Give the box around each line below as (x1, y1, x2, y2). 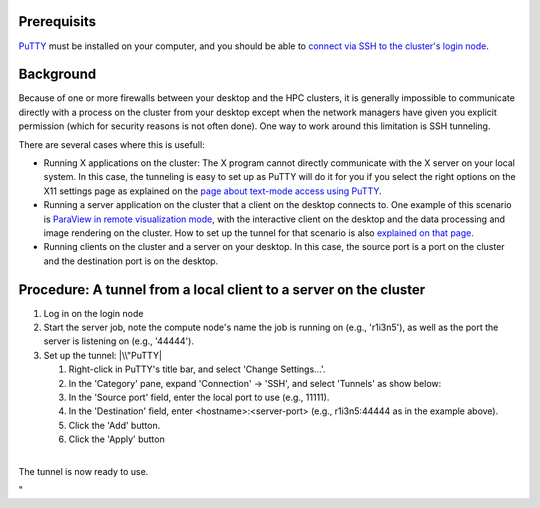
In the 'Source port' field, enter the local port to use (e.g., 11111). (68, 391, 330, 403)
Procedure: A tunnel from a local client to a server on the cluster (18, 281, 426, 298)
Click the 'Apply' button (68, 433, 165, 445)
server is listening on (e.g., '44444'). (43, 335, 195, 347)
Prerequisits (18, 13, 97, 30)
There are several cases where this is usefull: (18, 138, 205, 150)
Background (18, 66, 97, 83)
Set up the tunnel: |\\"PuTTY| (43, 349, 162, 361)
